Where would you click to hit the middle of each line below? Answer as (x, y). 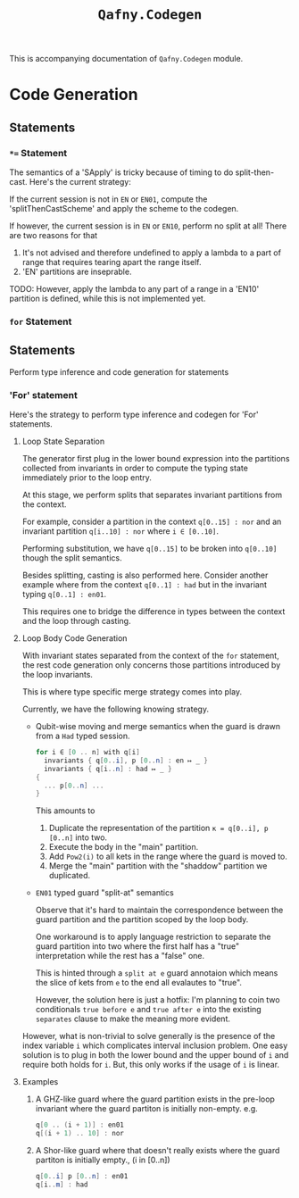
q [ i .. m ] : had (62, 1185)
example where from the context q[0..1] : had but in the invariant (145, 585)
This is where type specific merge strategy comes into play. (132, 692)
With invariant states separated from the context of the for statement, (150, 656)
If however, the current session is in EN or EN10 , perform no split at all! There (148, 226)
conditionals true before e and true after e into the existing (148, 1010)
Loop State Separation (63, 441)
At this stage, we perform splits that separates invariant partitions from (152, 495)
